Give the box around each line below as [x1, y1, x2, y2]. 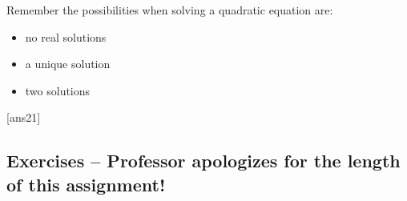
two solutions [25, 82, 91, 98]
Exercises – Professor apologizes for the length [6, 148, 401, 173]
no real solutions [25, 28, 107, 45]
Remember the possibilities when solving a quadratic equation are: [6, 2, 333, 18]
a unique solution [25, 55, 111, 72]
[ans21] [6, 109, 41, 126]
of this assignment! [6, 171, 166, 196]
